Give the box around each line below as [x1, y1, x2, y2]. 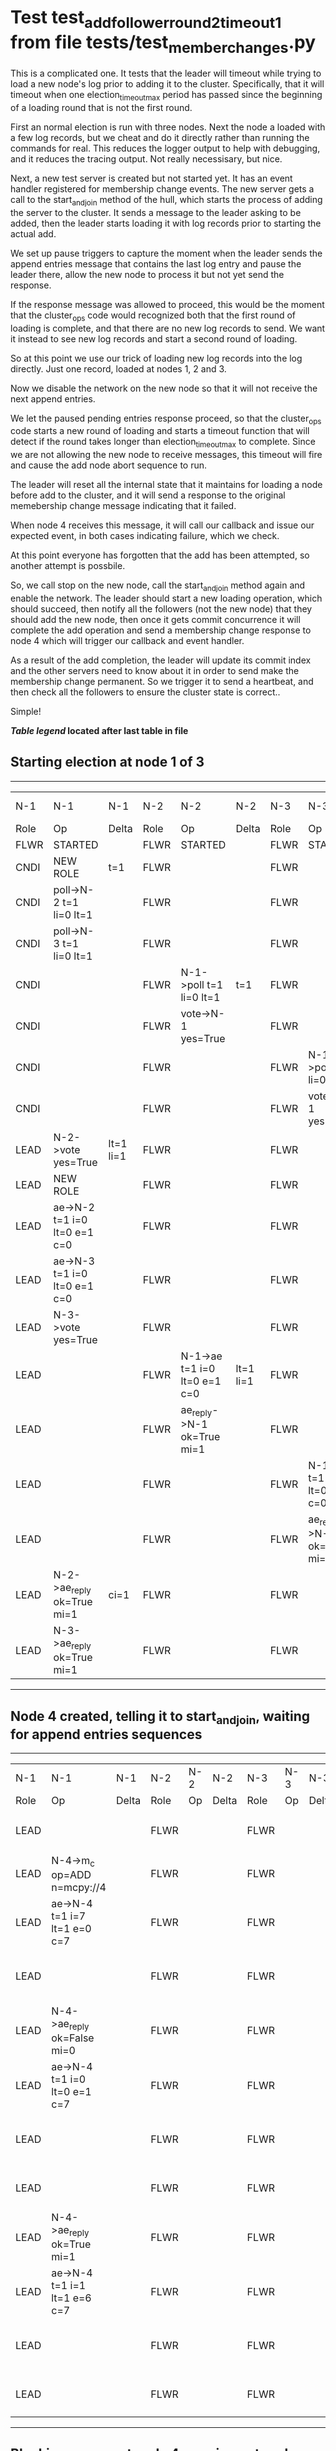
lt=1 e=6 [51, 2291, 92, 2305]
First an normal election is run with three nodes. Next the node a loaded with [10, 121, 326, 133]
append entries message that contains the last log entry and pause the [10, 257, 302, 270]
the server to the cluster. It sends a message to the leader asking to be [10, 206, 302, 218]
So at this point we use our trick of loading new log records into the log [10, 352, 303, 364]
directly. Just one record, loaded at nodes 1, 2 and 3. [10, 362, 227, 375]
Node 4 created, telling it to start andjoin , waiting [10, 1707, 311, 1728]
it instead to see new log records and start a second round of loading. [10, 332, 298, 345]
